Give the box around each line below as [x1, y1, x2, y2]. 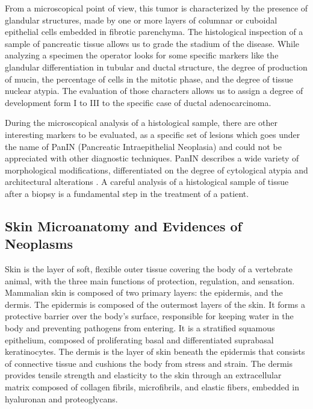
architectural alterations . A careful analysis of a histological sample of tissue [5, 175, 289, 188]
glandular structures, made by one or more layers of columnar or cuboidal [5, 13, 277, 26]
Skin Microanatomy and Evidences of [5, 216, 242, 235]
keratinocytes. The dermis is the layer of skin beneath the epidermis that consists [5, 345, 305, 358]
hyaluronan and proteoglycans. [5, 392, 118, 405]
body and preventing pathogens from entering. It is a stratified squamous [5, 322, 275, 334]
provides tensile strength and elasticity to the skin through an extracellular [5, 369, 282, 381]
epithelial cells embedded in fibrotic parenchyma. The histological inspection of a [5, 25, 303, 38]
